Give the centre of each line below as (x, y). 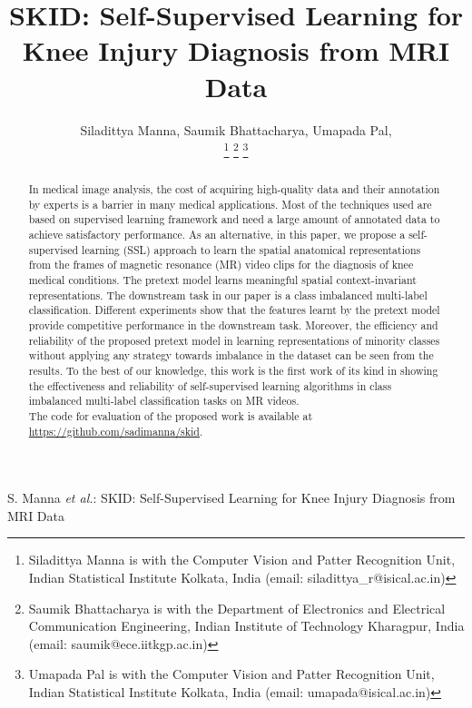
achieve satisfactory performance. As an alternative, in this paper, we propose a (217, 235)
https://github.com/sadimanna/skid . (116, 431)
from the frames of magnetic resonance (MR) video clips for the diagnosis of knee (221, 265)
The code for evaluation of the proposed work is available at (171, 415)
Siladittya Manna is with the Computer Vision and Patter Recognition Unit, (242, 560)
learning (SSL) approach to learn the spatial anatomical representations (251, 249)
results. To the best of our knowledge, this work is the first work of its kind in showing (233, 371)
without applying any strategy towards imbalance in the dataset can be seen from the (231, 355)
